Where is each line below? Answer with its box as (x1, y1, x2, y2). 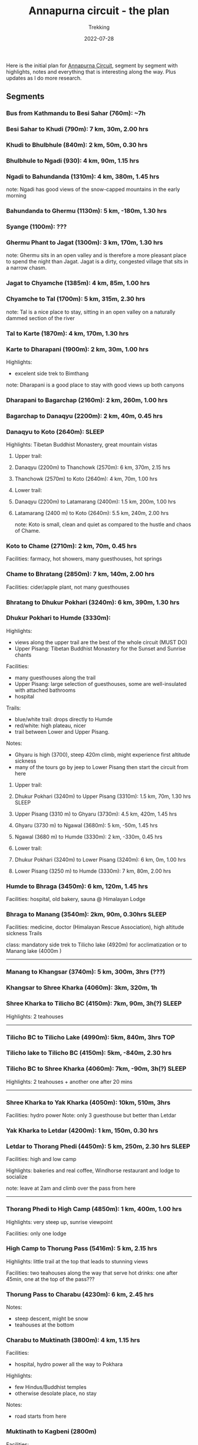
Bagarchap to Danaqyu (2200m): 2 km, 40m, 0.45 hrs (6, 411, 163, 420)
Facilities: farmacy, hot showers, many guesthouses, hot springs (6, 555, 162, 562)
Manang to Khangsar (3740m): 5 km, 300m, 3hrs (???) (6, 968, 166, 976)
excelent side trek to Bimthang (14, 370, 89, 377)
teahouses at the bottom (14, 1321, 75, 1328)
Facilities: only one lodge (6, 1230, 67, 1237)
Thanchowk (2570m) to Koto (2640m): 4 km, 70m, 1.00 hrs (14, 476, 158, 483)
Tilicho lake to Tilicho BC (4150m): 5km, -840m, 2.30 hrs (6, 1049, 172, 1057)
